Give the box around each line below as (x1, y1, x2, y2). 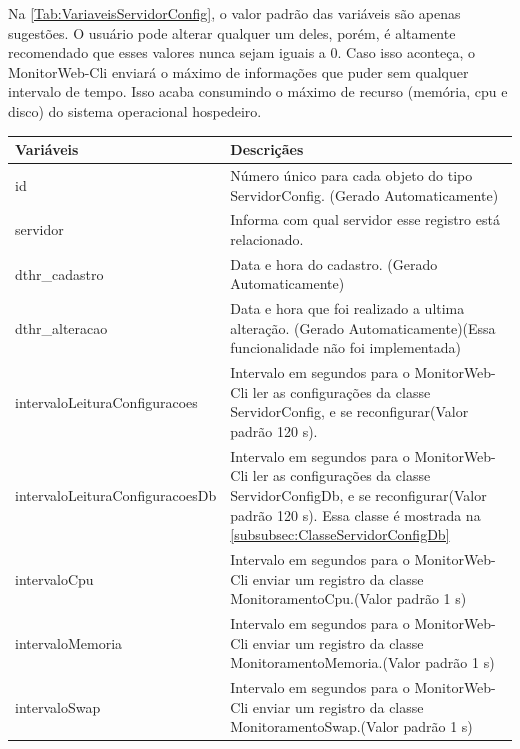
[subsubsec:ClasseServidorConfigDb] (230, 524, 450, 545)
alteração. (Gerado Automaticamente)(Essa (230, 317, 496, 338)
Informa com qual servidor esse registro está (230, 209, 500, 230)
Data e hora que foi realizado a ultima (230, 298, 465, 319)
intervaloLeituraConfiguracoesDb (15, 485, 217, 506)
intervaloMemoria (15, 632, 123, 653)
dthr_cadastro (15, 263, 104, 284)
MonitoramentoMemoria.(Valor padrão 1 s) (230, 652, 495, 673)
